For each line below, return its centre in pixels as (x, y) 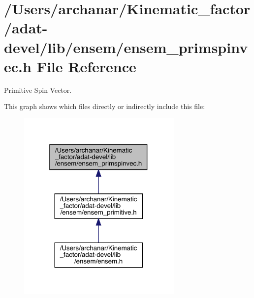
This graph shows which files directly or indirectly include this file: (105, 106)
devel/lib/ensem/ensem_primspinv (126, 47)
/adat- (26, 28)
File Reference (86, 66)
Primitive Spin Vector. (38, 90)
